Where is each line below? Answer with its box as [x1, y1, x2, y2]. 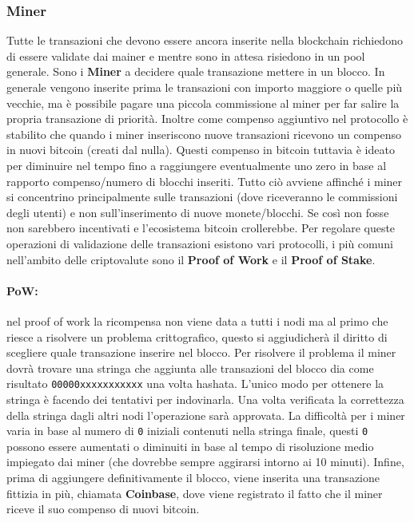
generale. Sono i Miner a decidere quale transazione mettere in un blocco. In [6, 63, 385, 80]
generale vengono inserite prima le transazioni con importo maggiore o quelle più [6, 79, 403, 95]
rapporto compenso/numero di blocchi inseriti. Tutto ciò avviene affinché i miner [6, 172, 403, 189]
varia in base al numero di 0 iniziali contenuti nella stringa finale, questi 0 [6, 422, 368, 439]
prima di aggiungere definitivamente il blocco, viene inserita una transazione [6, 469, 380, 485]
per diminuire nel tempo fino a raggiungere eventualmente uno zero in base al [6, 156, 387, 173]
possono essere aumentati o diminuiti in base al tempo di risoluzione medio [6, 437, 374, 454]
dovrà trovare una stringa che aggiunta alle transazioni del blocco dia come [6, 359, 374, 376]
